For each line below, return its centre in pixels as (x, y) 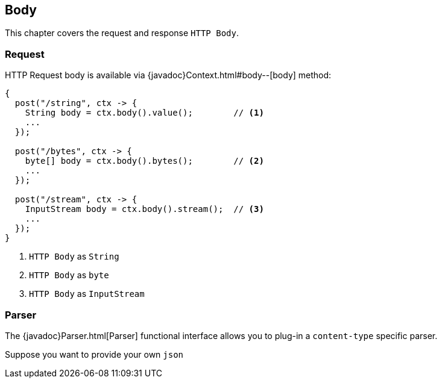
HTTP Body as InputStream (87, 294)
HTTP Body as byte (69, 275)
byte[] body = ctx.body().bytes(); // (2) (144, 161)
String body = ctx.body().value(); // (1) (144, 113)
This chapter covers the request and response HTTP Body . (122, 33)
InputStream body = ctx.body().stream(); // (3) (144, 209)
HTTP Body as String (74, 257)
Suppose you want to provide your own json (94, 354)
